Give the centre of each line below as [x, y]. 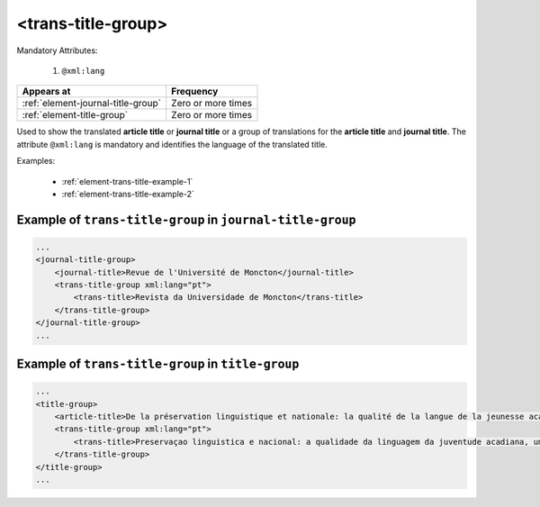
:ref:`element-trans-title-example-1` [127, 181]
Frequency [195, 92]
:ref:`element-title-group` [75, 115]
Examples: [36, 161]
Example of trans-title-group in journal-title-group [186, 219]
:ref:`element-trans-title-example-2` [128, 194]
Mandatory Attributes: [57, 50]
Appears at [46, 92]
